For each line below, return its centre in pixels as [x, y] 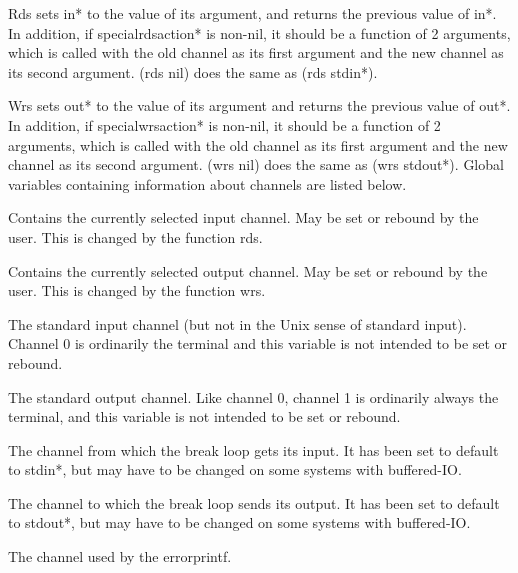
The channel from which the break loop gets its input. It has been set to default [253, 449]
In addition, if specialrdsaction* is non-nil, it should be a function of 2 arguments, [259, 32]
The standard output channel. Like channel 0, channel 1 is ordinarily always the [253, 396]
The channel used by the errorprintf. [120, 556]
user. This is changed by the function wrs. [137, 290]
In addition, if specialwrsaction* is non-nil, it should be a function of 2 [224, 124]
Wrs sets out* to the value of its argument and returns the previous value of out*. [259, 105]
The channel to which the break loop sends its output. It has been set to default [254, 502]
